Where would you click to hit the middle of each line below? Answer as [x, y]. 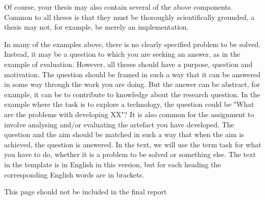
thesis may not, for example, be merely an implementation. [97, 27]
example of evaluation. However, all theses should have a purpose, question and [128, 64]
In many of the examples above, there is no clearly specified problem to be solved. [132, 44]
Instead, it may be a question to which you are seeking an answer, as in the [122, 54]
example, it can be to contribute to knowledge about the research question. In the [132, 94]
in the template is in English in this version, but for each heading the [113, 164]
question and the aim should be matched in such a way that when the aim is [124, 134]
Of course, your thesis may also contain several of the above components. [118, 7]
